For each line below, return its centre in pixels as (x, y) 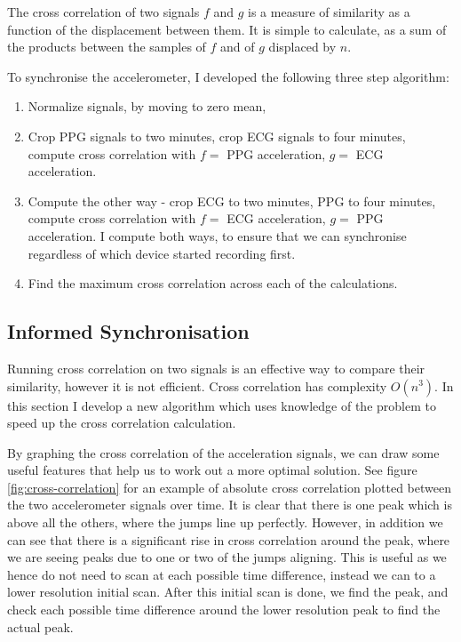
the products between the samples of (107, 47)
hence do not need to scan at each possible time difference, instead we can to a (222, 574)
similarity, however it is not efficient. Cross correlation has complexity (197, 385)
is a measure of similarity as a (329, 12)
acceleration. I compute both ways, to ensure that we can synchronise (217, 235)
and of (238, 47)
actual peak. (40, 626)
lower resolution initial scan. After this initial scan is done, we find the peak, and (228, 592)
